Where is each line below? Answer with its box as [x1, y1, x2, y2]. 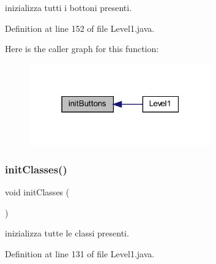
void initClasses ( [5, 186, 70, 198]
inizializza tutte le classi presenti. [5, 227, 129, 239]
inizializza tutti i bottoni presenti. [5, 1, 132, 13]
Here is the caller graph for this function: [5, 42, 159, 55]
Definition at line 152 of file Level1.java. [5, 21, 155, 34]
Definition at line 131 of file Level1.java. [5, 247, 155, 260]
